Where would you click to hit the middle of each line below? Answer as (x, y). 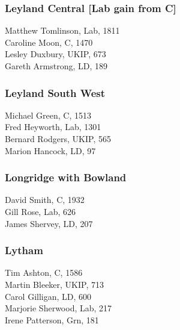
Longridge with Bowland (66, 177)
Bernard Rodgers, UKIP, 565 (58, 139)
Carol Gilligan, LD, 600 (48, 296)
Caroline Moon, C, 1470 (49, 42)
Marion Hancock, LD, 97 (50, 150)
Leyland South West (55, 92)
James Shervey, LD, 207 (49, 223)
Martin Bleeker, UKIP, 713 (54, 284)
